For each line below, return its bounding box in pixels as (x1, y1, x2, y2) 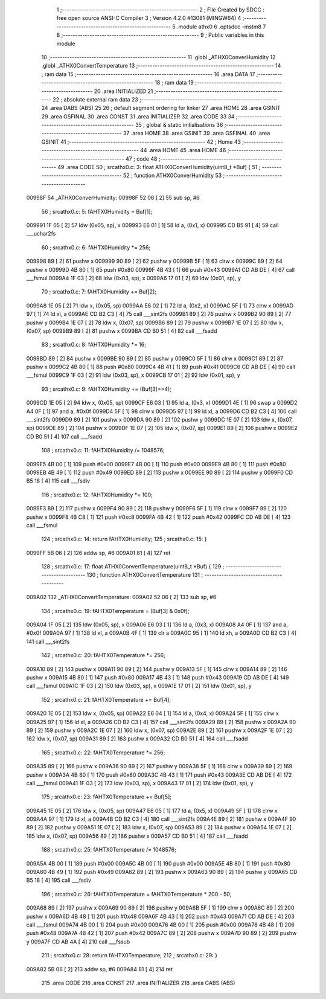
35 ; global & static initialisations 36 (135, 121, 223, 129)
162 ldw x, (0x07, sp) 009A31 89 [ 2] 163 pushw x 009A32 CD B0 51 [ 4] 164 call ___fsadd (26, 735, 248, 742)
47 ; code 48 (125, 155, 158, 162)
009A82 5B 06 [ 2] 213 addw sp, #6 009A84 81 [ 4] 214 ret (26, 965, 173, 972)
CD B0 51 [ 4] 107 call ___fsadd (26, 432, 103, 440)
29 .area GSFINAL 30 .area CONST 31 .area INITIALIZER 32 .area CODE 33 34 (41, 112, 235, 120)
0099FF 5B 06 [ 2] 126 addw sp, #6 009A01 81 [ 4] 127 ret (26, 549, 171, 556)
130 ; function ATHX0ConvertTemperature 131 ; (86, 571, 203, 579)
